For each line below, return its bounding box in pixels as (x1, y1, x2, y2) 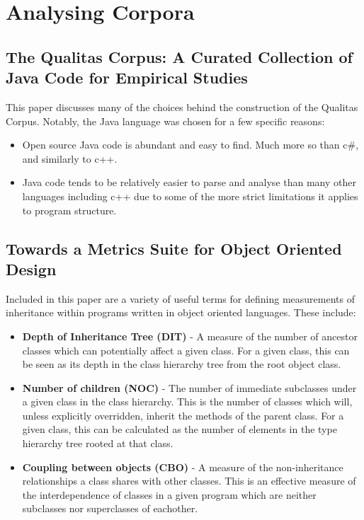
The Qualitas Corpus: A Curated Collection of (6, 45, 353, 67)
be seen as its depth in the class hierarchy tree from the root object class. (22, 357, 341, 371)
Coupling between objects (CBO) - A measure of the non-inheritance (22, 459, 343, 474)
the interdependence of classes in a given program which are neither (22, 487, 317, 502)
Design (6, 258, 57, 279)
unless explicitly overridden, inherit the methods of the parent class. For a (22, 408, 344, 422)
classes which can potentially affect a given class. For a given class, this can (22, 342, 350, 357)
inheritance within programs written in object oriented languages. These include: (6, 305, 356, 320)
